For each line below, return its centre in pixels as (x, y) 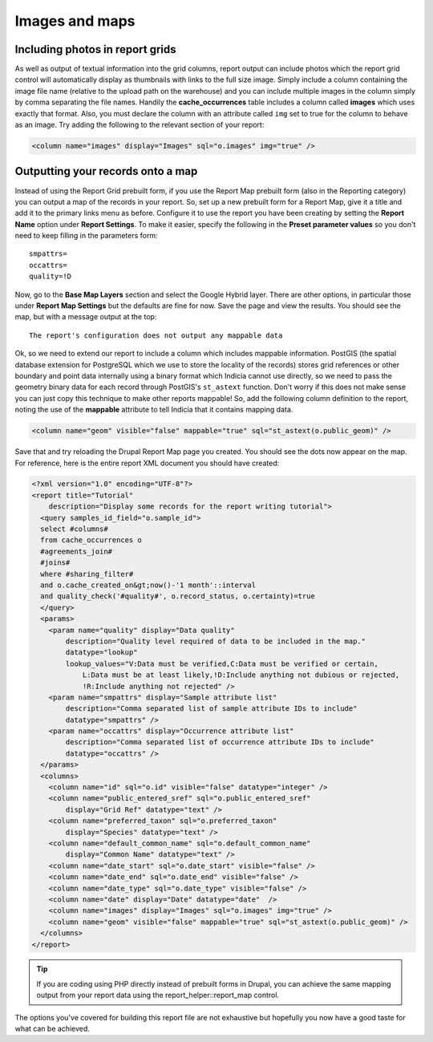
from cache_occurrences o (91, 540)
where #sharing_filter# (87, 574)
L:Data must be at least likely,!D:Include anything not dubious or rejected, (241, 675)
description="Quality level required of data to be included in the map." (216, 641)
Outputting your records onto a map (106, 171)
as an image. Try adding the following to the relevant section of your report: (140, 125)
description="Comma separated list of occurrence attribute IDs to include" (220, 742)
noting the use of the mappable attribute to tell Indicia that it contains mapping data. (154, 410)
